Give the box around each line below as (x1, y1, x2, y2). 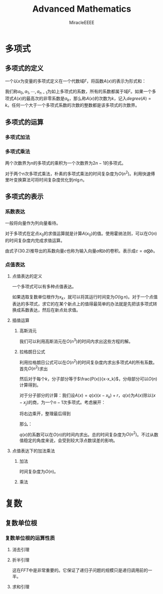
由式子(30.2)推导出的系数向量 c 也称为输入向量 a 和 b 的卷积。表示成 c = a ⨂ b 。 (5, 248, 158, 254)
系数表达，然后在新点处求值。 (20, 307, 81, 313)
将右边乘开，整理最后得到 (19, 411, 71, 416)
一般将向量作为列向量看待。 (5, 220, 61, 226)
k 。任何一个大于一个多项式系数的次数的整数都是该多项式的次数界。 (5, 102, 140, 108)
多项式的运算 (5, 118, 44, 126)
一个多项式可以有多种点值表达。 (12, 284, 76, 290)
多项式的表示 (5, 193, 44, 200)
